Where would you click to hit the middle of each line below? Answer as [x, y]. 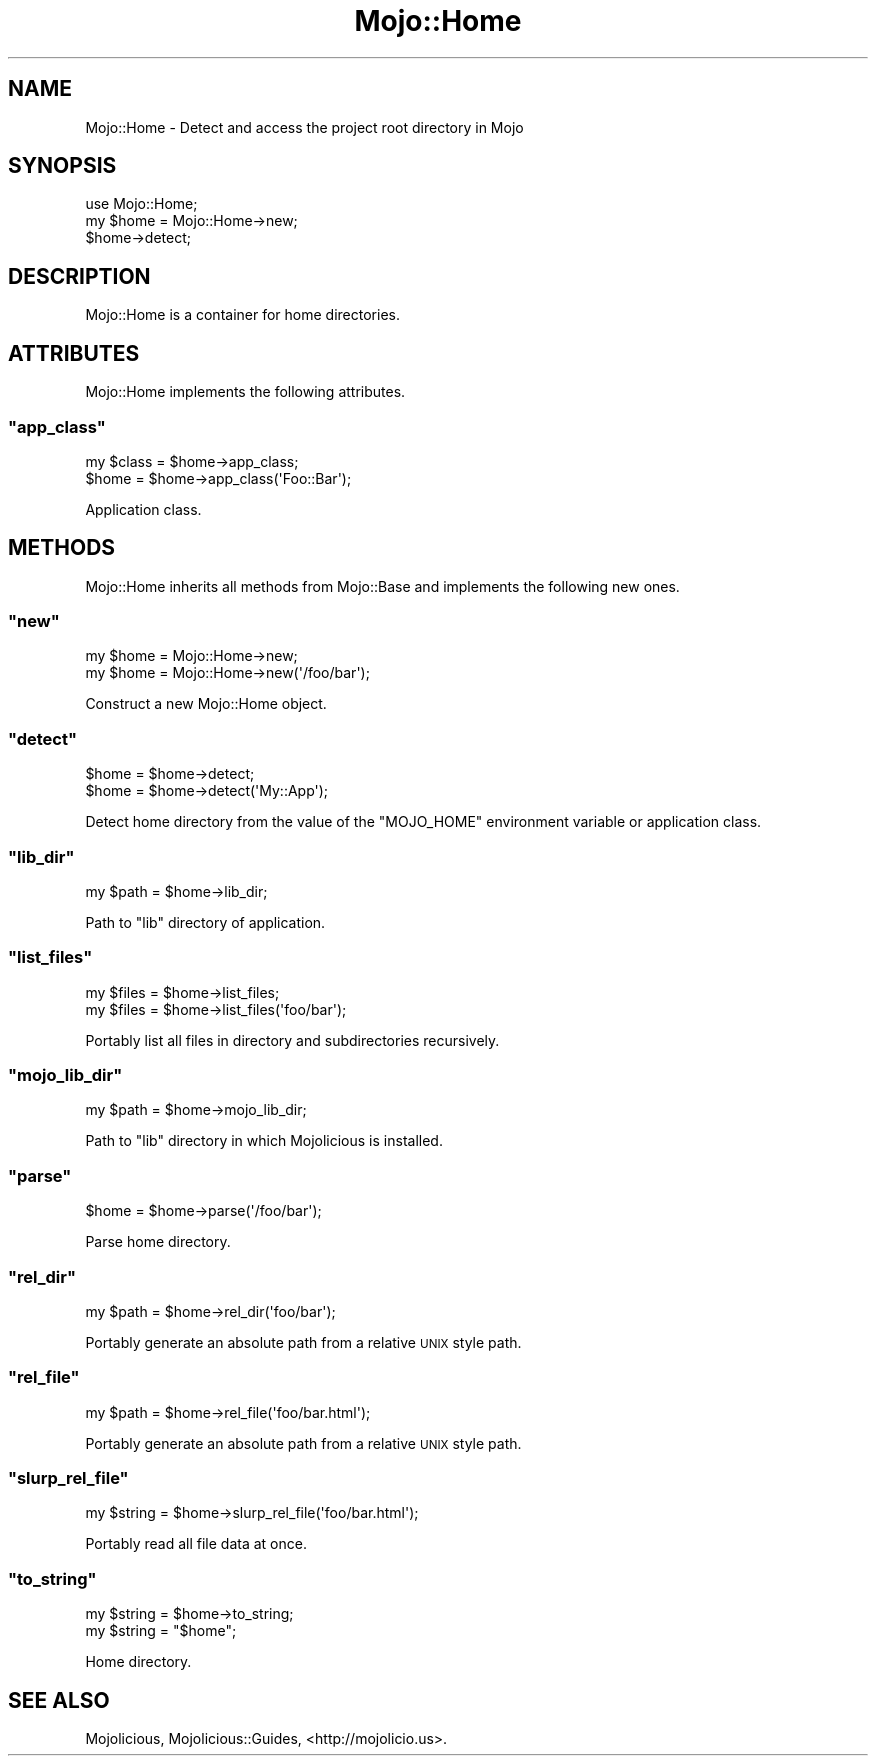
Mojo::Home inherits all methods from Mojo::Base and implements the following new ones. [382, 586]
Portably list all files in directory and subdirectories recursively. [292, 1040]
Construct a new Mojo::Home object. [206, 704]
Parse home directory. [158, 1242]
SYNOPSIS [62, 166]
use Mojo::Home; [141, 204]
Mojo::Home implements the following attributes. [245, 392]
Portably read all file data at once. [196, 1544]
